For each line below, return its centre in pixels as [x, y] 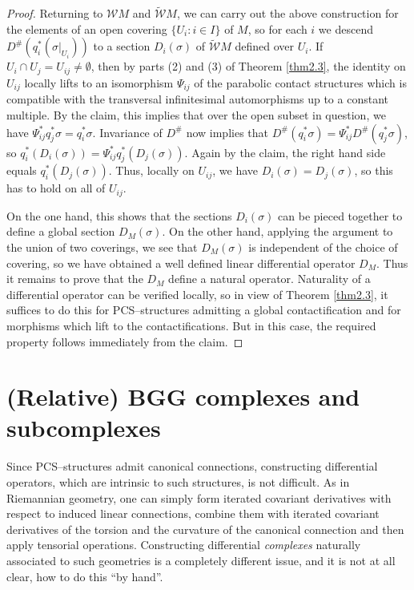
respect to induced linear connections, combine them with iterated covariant [193, 513]
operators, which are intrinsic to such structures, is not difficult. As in [178, 482]
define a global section [61, 231]
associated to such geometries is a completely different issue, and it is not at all [201, 560]
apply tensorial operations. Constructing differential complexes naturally [184, 545]
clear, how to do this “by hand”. [85, 576]
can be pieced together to [340, 215]
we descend [346, 28]
